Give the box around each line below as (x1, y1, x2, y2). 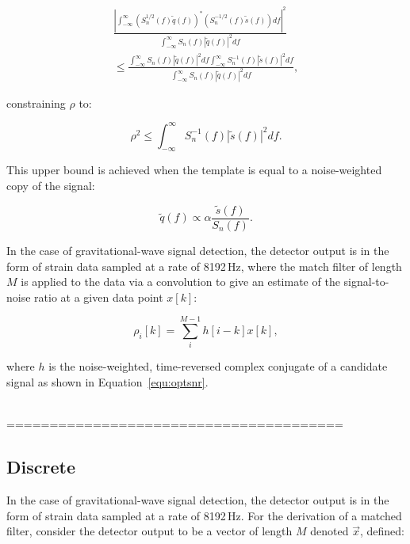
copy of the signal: (6, 177, 95, 194)
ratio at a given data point (34, 288, 163, 305)
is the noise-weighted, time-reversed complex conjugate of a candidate (48, 358, 388, 375)
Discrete (6, 455, 75, 479)
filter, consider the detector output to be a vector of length (6, 523, 293, 539)
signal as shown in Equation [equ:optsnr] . (6, 374, 209, 390)
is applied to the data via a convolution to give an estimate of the (21, 273, 340, 290)
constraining (6, 94, 66, 111)
